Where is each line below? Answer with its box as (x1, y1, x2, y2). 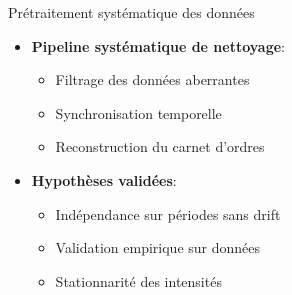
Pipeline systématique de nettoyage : (31, 35, 285, 56)
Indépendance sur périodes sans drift (55, 203, 281, 224)
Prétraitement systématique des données (8, 2, 255, 22)
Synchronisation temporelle (55, 102, 222, 123)
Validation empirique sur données (55, 237, 261, 258)
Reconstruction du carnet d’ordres (55, 136, 265, 157)
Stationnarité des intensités (55, 270, 222, 291)
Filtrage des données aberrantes (55, 69, 250, 90)
